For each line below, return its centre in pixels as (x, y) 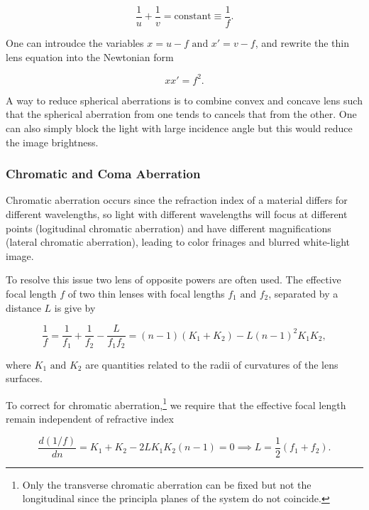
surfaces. (24, 378)
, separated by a (303, 293)
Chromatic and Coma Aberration (103, 174)
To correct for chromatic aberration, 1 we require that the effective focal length (176, 403)
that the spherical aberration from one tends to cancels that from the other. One (181, 114)
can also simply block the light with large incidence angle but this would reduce (179, 128)
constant (193, 17)
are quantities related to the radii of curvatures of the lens (212, 364)
